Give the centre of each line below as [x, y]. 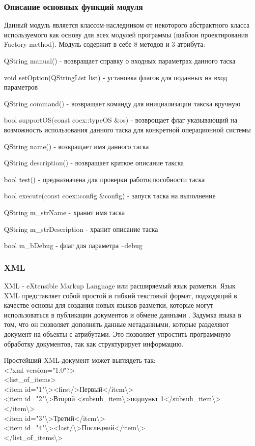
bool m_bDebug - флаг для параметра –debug [73, 245]
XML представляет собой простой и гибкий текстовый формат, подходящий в [121, 295]
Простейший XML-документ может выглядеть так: [80, 360]
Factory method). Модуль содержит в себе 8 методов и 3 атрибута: [105, 44]
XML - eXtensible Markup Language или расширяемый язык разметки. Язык [120, 285]
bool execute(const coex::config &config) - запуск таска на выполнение [110, 196]
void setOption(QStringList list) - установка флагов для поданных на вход [116, 77]
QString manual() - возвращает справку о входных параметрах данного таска [120, 61]
